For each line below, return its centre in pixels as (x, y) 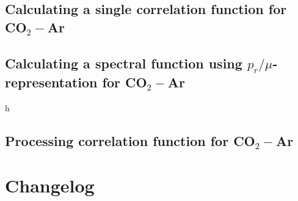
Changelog (50, 185)
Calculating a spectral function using (124, 63)
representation (51, 82)
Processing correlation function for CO (130, 140)
